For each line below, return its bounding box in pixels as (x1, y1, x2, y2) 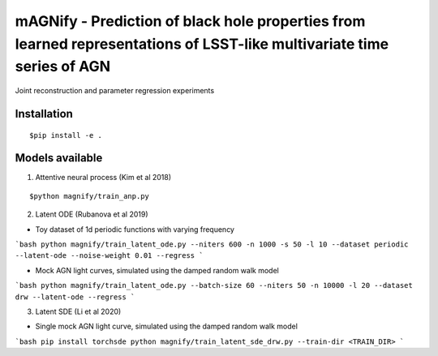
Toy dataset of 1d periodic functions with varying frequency (35, 224, 235, 234)
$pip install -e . (29, 131, 103, 139)
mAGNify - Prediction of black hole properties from (15, 12, 366, 30)
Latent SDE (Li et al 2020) (35, 307, 122, 316)
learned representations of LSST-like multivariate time (15, 35, 389, 53)
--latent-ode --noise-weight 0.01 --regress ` (15, 251, 204, 260)
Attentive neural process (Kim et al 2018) (35, 173, 172, 182)
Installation (15, 106, 73, 121)
